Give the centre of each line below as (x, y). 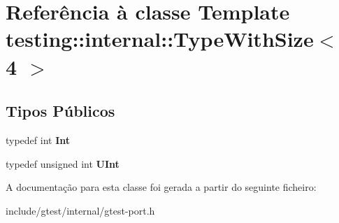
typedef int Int (38, 139)
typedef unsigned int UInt (63, 163)
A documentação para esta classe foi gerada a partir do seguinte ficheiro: (161, 187)
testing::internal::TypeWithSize (160, 39)
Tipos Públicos (60, 111)
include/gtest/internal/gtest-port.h (80, 210)
